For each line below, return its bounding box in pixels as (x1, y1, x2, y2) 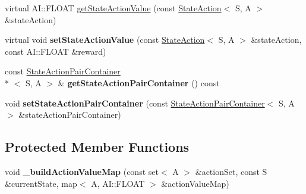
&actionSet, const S (195, 165, 267, 177)
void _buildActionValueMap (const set (5, 165, 159, 177)
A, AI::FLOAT (91, 177, 145, 189)
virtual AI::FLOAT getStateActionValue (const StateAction (5, 2, 222, 14)
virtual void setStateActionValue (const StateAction (5, 33, 205, 46)
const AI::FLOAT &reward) (5, 45, 106, 57)
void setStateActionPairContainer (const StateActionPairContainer (5, 96, 265, 109)
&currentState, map (5, 177, 77, 189)
